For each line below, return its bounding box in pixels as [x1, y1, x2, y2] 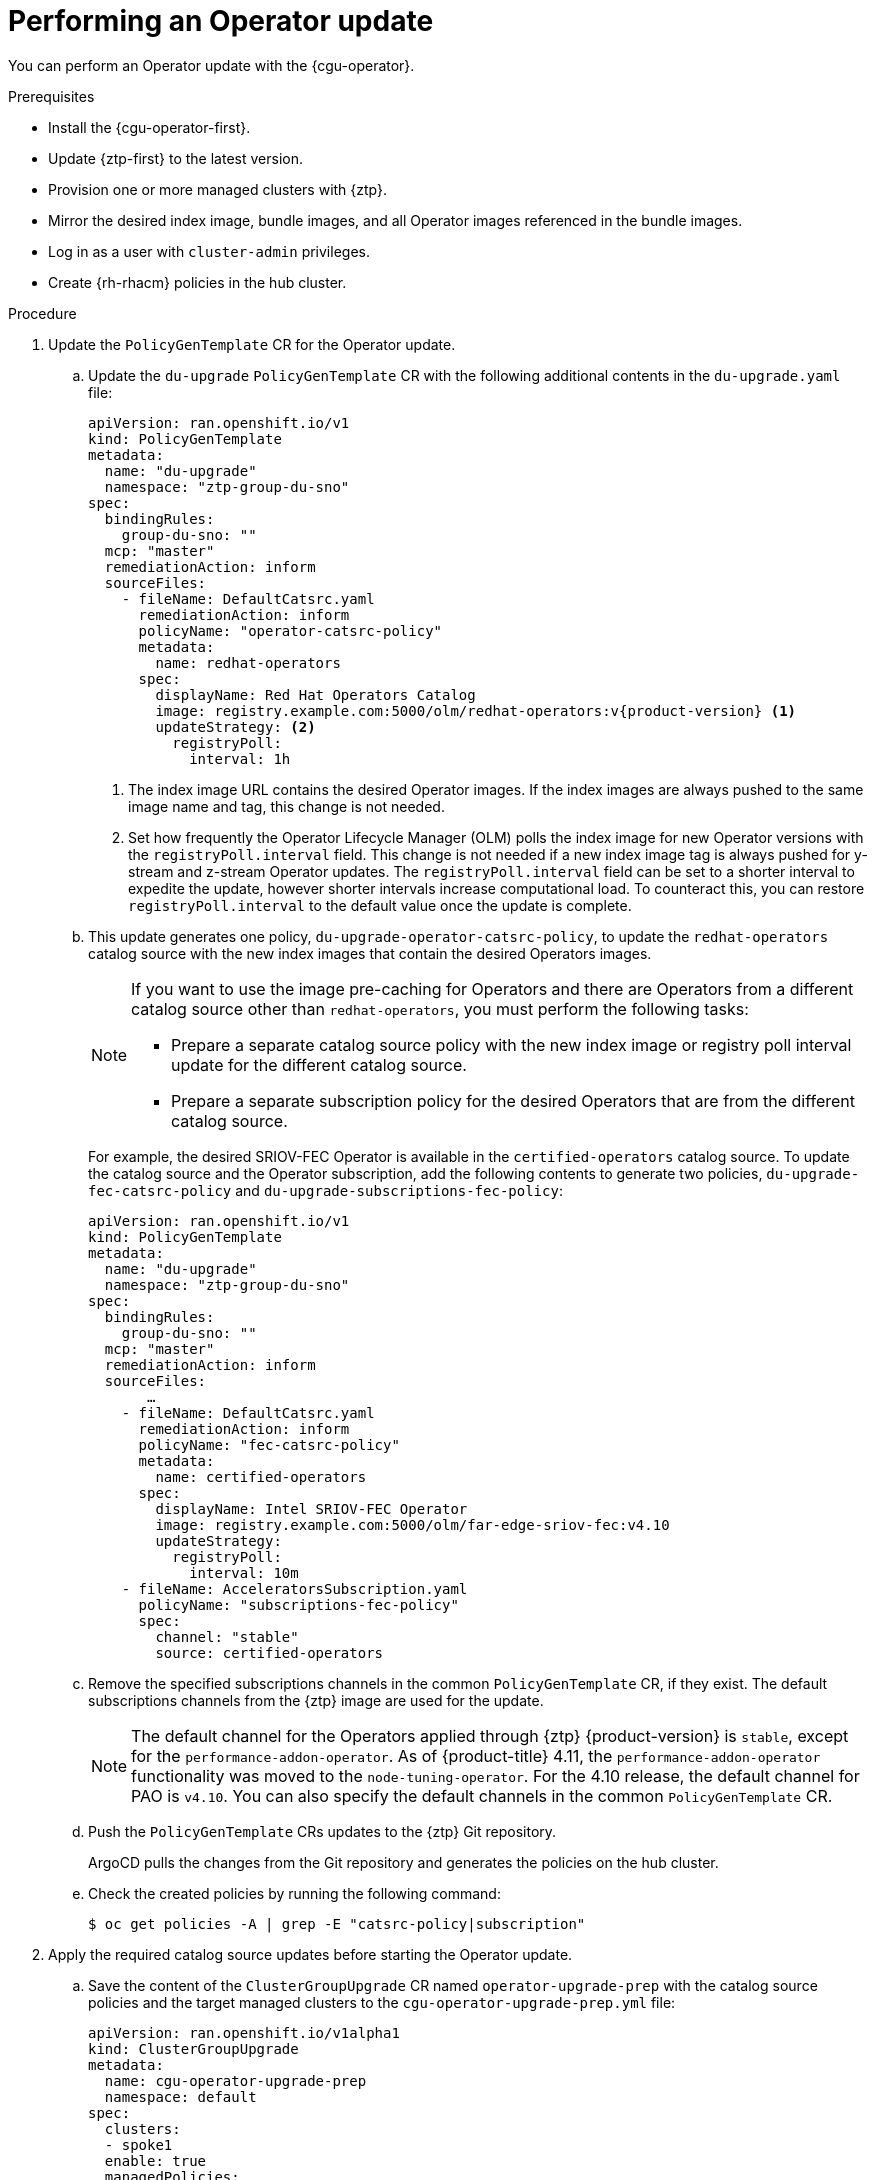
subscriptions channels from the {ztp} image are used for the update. [88, 1691, 544, 1709]
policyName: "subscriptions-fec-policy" [138, 1596, 459, 1613]
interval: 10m [189, 1564, 299, 1581]
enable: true [104, 2152, 207, 2169]
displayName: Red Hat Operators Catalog [155, 686, 476, 703]
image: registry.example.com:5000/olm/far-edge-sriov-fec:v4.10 [155, 1516, 670, 1533]
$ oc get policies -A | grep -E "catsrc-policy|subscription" [88, 1915, 586, 1932]
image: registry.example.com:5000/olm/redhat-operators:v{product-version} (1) [155, 702, 797, 719]
